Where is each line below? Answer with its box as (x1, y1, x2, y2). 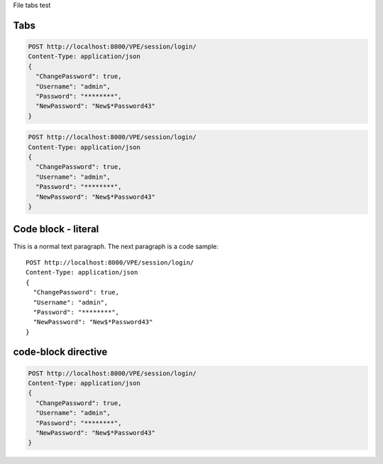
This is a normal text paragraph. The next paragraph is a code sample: (13, 242, 219, 250)
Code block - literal (13, 223, 99, 236)
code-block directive (13, 346, 108, 358)
